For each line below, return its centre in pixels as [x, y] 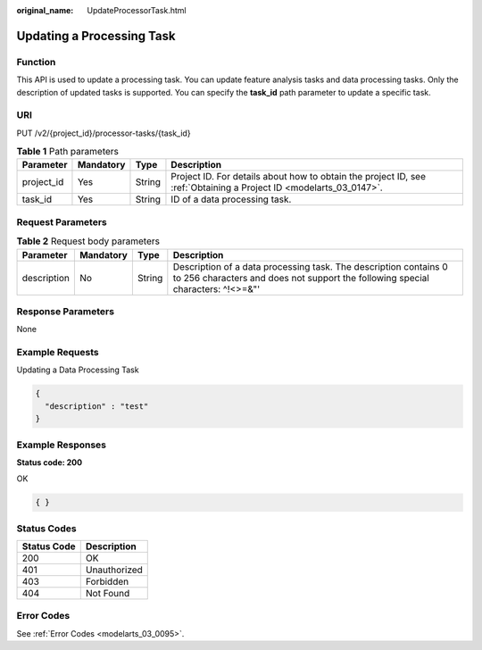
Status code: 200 [50, 462]
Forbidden [107, 582]
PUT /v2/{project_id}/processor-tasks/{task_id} [104, 133]
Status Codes [46, 529]
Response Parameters [66, 311]
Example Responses [62, 445]
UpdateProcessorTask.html [137, 10]
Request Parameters [62, 221]
